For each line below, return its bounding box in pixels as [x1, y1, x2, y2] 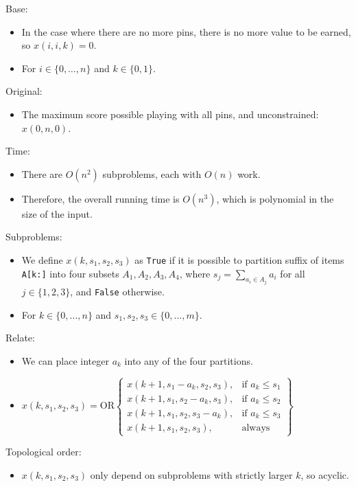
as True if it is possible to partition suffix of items [134, 252, 344, 267]
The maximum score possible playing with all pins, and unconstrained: [21, 106, 319, 121]
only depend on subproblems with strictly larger [90, 467, 293, 482]
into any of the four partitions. [124, 353, 253, 367]
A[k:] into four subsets [21, 266, 119, 280]
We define [21, 252, 63, 267]
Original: [5, 84, 43, 98]
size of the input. [21, 206, 93, 220]
